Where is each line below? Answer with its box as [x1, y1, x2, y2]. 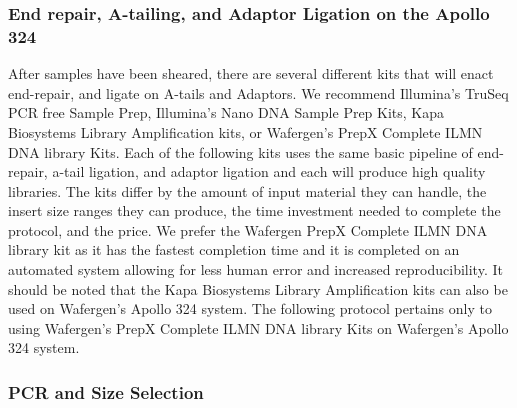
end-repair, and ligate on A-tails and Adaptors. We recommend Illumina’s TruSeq [8, 82, 509, 103]
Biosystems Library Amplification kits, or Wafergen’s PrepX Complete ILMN [8, 121, 483, 142]
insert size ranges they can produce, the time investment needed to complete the [8, 200, 501, 221]
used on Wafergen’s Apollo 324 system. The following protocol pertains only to [8, 298, 492, 319]
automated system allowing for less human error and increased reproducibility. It [8, 259, 503, 280]
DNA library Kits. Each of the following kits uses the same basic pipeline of [8, 141, 473, 162]
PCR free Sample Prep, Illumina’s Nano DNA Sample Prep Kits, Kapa [8, 102, 445, 123]
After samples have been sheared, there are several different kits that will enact [8, 63, 494, 84]
